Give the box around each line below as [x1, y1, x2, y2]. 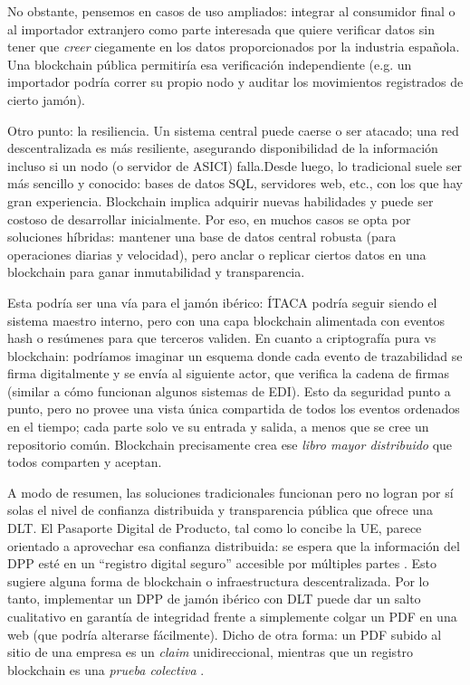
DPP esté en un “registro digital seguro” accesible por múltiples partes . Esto [7, 554, 436, 573]
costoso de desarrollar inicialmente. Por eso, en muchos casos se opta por [7, 209, 411, 228]
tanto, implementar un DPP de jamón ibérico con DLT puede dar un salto [7, 589, 421, 608]
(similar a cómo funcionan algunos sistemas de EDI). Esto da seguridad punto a [7, 381, 451, 400]
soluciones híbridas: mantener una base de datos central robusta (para [7, 227, 397, 246]
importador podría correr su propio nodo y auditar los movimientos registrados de [7, 72, 464, 91]
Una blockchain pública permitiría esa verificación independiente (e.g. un [7, 54, 412, 73]
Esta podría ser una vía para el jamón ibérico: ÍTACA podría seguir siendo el [7, 292, 437, 311]
